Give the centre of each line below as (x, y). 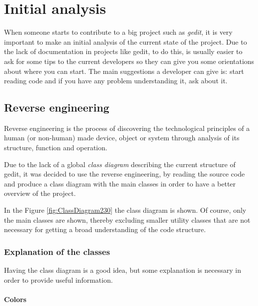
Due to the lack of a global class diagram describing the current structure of (120, 164)
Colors (15, 299)
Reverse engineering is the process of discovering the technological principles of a (127, 128)
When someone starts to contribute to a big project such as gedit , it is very (118, 32)
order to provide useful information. (58, 279)
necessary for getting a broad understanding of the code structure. (105, 229)
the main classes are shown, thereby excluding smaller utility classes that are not (127, 219)
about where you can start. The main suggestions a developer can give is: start (124, 71)
